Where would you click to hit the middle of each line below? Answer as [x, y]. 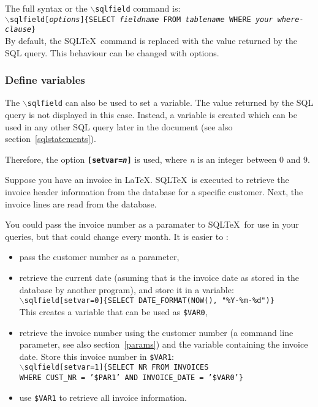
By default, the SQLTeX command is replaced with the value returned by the [151, 40]
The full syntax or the [46, 8]
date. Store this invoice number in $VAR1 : [97, 356]
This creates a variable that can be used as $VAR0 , [113, 311]
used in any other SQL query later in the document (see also [119, 126]
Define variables [45, 80]
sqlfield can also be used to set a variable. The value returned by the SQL [170, 103]
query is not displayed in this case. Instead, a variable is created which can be [151, 115]
